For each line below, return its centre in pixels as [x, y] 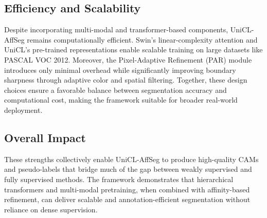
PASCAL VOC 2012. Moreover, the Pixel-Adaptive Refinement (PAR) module [128, 59]
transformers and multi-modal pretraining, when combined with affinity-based [127, 189]
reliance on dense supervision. [51, 209]
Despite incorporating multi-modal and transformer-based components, [116, 29]
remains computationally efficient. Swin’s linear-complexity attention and [142, 39]
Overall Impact [45, 137]
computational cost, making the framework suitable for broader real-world [121, 100]
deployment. [23, 110]
